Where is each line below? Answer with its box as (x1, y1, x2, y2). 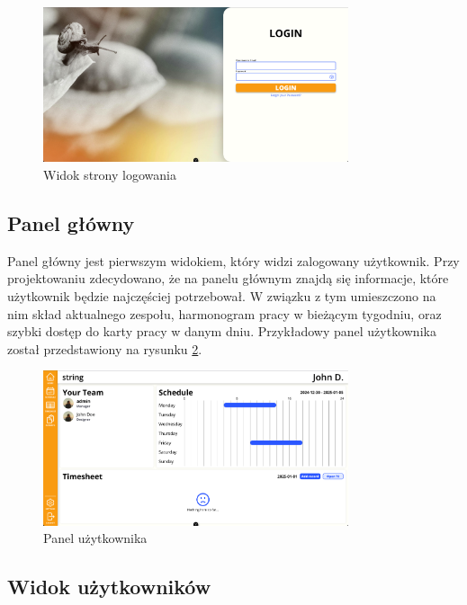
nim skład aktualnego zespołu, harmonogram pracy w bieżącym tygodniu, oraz (7, 304, 442, 323)
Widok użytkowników (7, 573, 211, 601)
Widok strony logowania (43, 165, 176, 183)
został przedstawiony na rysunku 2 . (7, 339, 202, 358)
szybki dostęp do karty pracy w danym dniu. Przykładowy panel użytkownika (7, 322, 436, 341)
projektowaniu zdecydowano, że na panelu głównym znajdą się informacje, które (7, 269, 449, 288)
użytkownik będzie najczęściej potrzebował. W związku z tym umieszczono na (7, 286, 436, 305)
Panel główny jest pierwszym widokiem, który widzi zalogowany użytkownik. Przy (7, 251, 460, 270)
